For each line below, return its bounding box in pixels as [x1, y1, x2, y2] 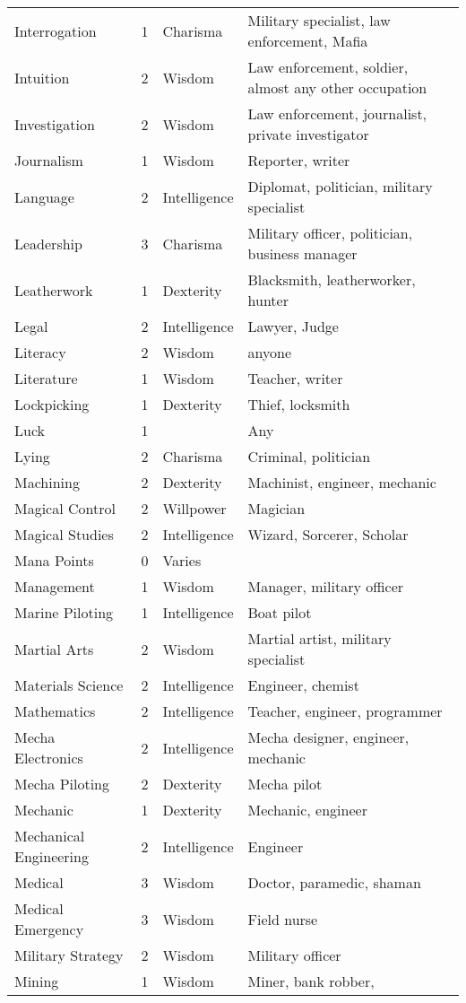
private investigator [247, 124, 369, 144]
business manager [247, 243, 358, 264]
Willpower [162, 498, 227, 519]
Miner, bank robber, [247, 971, 375, 991]
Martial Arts [14, 638, 94, 659]
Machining [14, 472, 80, 493]
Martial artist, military [247, 628, 392, 649]
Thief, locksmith [247, 394, 350, 414]
